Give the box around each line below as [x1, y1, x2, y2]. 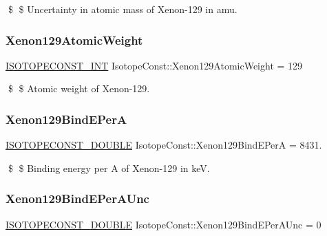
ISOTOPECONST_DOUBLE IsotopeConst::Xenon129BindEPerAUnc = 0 [6, 217, 321, 231]
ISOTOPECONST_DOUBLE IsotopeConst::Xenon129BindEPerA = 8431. [6, 138, 322, 152]
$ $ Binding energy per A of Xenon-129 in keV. [8, 160, 210, 175]
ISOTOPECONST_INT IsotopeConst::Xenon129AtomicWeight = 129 [6, 58, 303, 72]
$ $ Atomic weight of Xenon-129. [8, 81, 150, 96]
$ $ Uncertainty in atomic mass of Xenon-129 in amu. [8, 2, 238, 16]
